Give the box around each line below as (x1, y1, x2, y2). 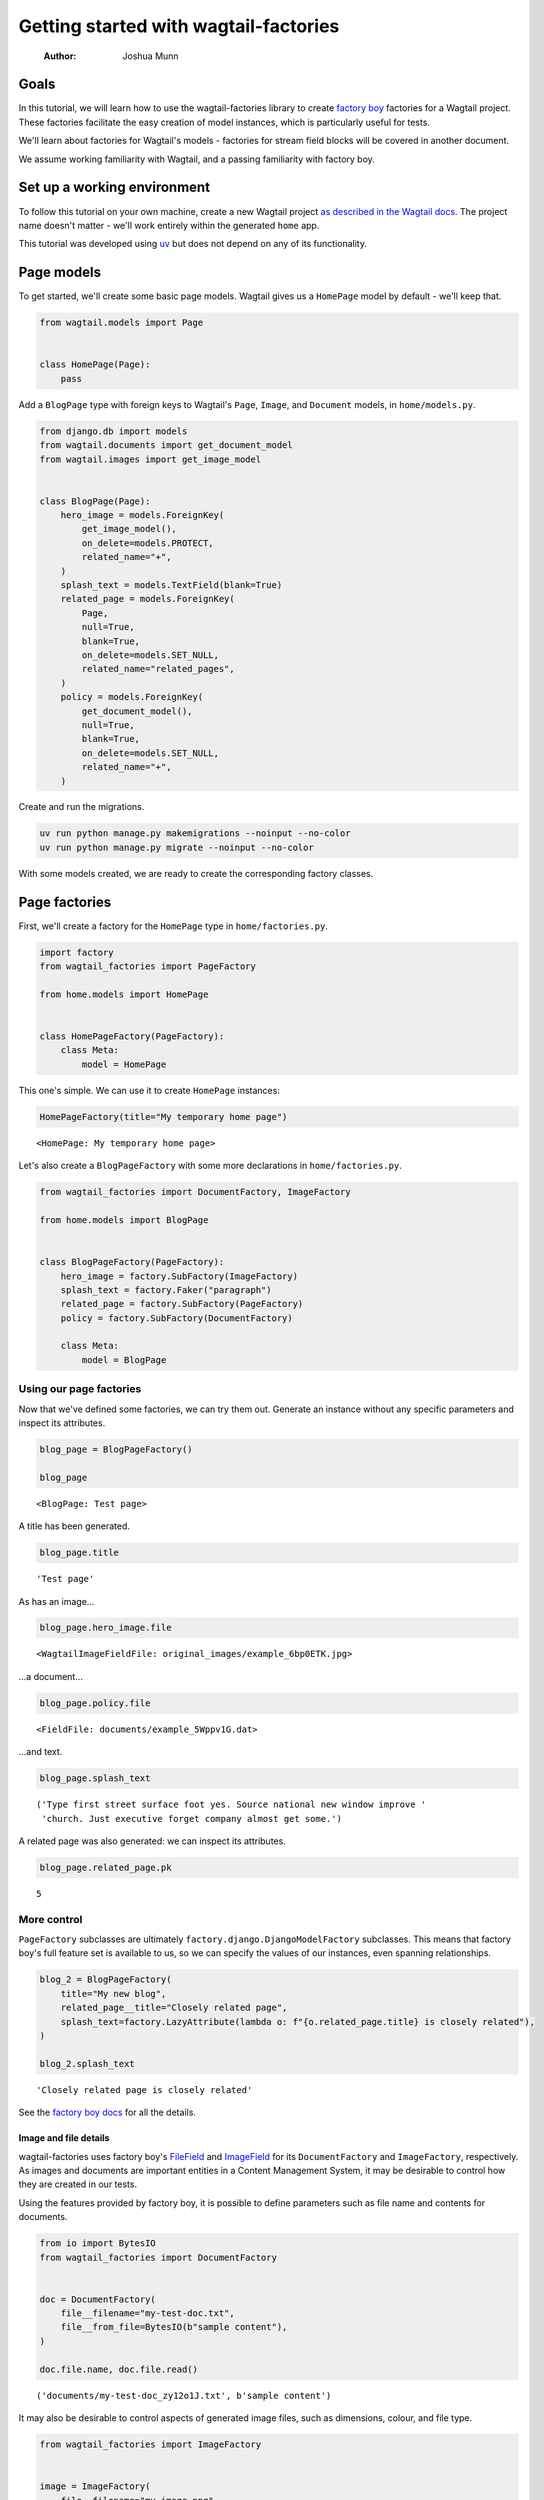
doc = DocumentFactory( (39, 2293, 157, 2305)
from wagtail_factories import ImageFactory (39, 2438, 262, 2450)
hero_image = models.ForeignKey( (60, 510, 225, 521)
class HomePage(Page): (39, 359, 151, 370)
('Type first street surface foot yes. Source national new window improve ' (36, 1799, 427, 1810)
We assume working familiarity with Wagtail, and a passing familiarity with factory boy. (18, 153, 375, 165)
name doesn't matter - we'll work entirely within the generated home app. (18, 219, 320, 231)
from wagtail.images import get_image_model (39, 453, 262, 465)
